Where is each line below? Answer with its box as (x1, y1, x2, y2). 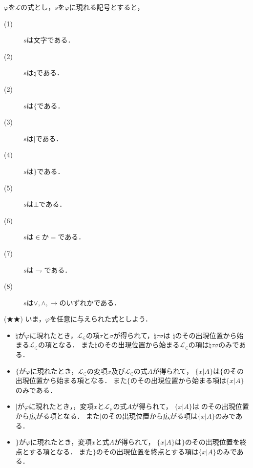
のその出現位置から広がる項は (101, 411, 197, 421)
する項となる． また (29, 446, 93, 456)
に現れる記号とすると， (69, 2, 144, 12)
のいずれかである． (59, 297, 121, 307)
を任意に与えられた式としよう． (50, 314, 152, 324)
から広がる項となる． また (15, 411, 100, 421)
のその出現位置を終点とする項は (96, 446, 199, 456)
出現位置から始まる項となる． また (15, 375, 127, 385)
